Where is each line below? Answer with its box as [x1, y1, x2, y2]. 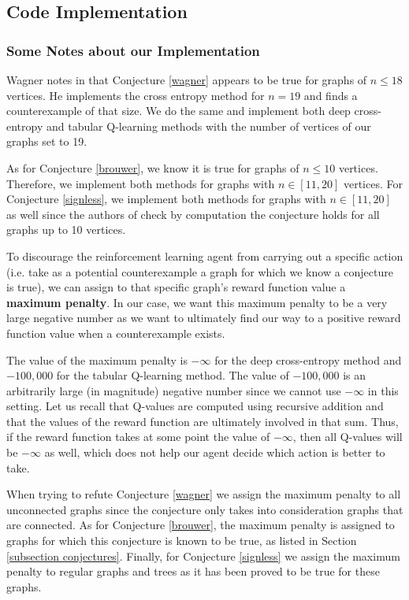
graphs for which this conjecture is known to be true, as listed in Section [6, 532, 357, 549]
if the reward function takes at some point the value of [6, 428, 270, 445]
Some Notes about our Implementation [6, 40, 260, 60]
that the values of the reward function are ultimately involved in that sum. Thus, [6, 413, 399, 429]
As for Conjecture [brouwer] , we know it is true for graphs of [6, 159, 299, 176]
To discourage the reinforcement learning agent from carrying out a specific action [6, 247, 403, 264]
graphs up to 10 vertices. [6, 221, 126, 238]
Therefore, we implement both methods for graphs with [6, 175, 275, 191]
